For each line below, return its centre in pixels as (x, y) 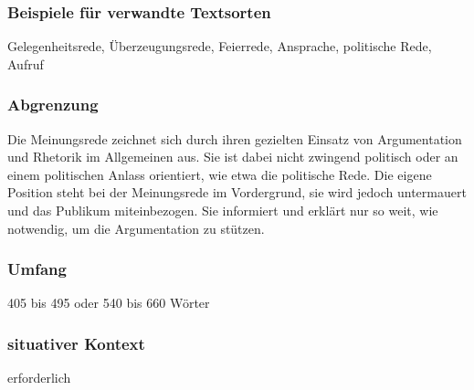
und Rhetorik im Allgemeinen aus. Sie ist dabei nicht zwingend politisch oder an (233, 157)
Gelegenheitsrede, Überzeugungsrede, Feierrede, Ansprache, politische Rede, (220, 46)
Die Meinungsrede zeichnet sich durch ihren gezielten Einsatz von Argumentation (235, 138)
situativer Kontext (76, 343)
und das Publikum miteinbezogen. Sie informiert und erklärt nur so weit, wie (223, 210)
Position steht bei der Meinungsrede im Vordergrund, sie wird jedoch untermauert (237, 192)
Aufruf (26, 63)
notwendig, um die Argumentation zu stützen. (136, 228)
